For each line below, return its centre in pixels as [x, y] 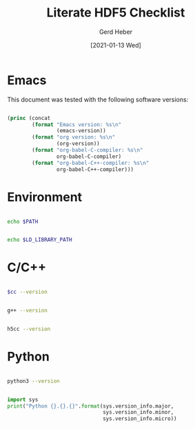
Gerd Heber [116, 32]
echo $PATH [23, 221]
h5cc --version [29, 329]
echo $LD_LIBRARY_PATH [40, 240]
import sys [23, 399]
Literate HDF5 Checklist [116, 13]
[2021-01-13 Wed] [116, 45]
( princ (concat [29, 118]
